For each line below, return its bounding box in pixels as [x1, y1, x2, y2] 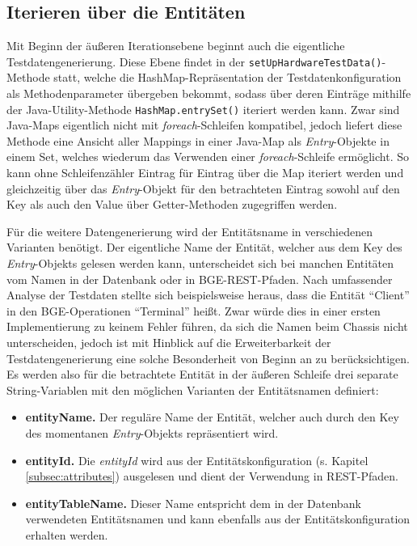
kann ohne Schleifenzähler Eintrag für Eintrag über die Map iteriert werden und [6, 164, 404, 181]
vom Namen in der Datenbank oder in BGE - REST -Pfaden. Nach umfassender [6, 270, 393, 287]
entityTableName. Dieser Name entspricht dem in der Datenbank [25, 494, 361, 511]
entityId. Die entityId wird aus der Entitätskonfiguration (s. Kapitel [25, 451, 369, 468]
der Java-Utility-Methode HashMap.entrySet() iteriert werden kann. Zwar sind [6, 100, 400, 117]
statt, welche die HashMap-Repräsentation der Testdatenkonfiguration [53, 69, 402, 86]
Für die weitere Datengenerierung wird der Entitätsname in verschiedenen [6, 222, 373, 239]
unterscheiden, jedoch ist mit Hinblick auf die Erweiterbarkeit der [6, 334, 331, 351]
